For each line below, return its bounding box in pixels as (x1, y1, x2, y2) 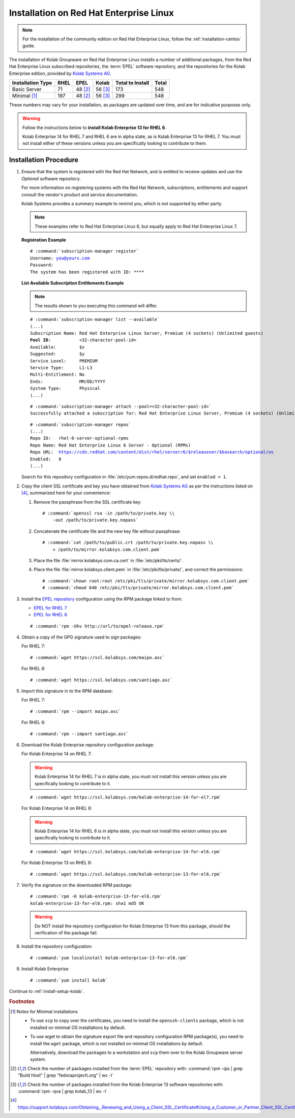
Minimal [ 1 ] (12, 92, 37, 99)
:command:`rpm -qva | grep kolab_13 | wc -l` (18, 1088, 108, 1094)
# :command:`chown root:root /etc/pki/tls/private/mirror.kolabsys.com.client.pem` (42, 578, 250, 583)
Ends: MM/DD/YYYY (30, 379, 106, 384)
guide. (22, 43, 35, 49)
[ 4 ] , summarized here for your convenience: (21, 490, 111, 496)
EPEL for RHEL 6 (33, 612, 67, 618)
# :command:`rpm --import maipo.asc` (30, 708, 121, 714)
